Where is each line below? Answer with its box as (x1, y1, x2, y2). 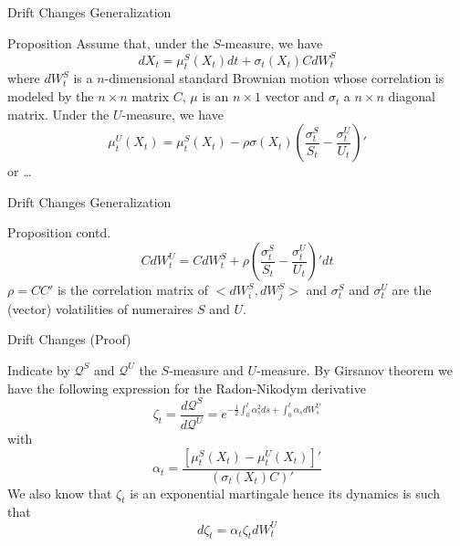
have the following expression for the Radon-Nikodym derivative (7, 378, 366, 397)
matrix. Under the (7, 104, 110, 123)
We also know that (7, 483, 112, 502)
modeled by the (7, 87, 94, 106)
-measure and (169, 360, 244, 379)
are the (392, 280, 432, 299)
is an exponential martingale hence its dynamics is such (130, 483, 441, 502)
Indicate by (7, 360, 70, 379)
